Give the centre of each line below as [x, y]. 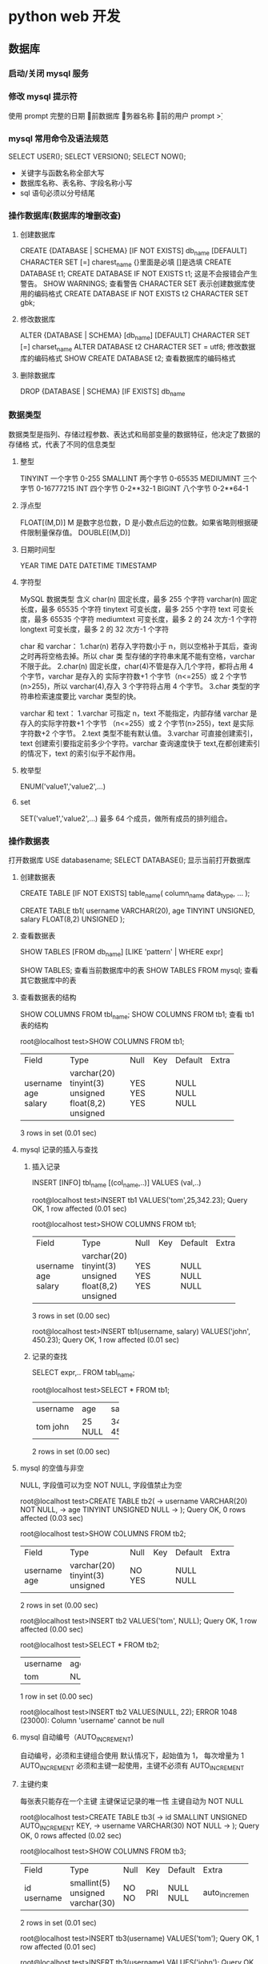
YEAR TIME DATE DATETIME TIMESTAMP [88, 565]
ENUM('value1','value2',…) [63, 786]
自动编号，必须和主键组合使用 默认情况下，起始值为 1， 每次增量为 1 [132, 1755]
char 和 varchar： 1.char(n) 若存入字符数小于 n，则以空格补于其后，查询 [138, 646]
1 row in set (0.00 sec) [56, 1696]
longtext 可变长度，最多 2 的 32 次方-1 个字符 [94, 629]
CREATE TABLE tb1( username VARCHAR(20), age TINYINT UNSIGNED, [138, 910]
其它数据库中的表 [48, 980]
